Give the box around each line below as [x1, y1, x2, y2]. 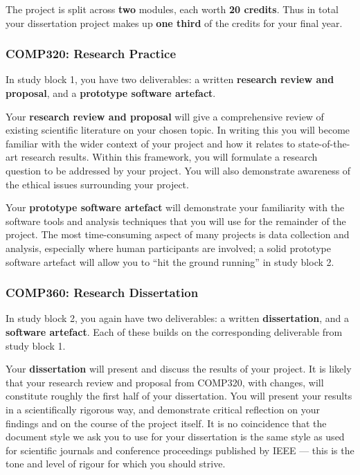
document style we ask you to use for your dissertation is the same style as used [6, 429, 345, 444]
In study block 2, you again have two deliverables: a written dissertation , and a [6, 311, 349, 325]
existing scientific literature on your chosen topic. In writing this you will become [6, 123, 350, 137]
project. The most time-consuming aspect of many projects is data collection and [6, 227, 350, 242]
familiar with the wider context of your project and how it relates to [6, 136, 296, 150]
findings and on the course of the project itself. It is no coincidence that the [6, 415, 327, 430]
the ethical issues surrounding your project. [6, 177, 189, 191]
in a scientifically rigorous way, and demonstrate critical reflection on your [6, 402, 320, 416]
